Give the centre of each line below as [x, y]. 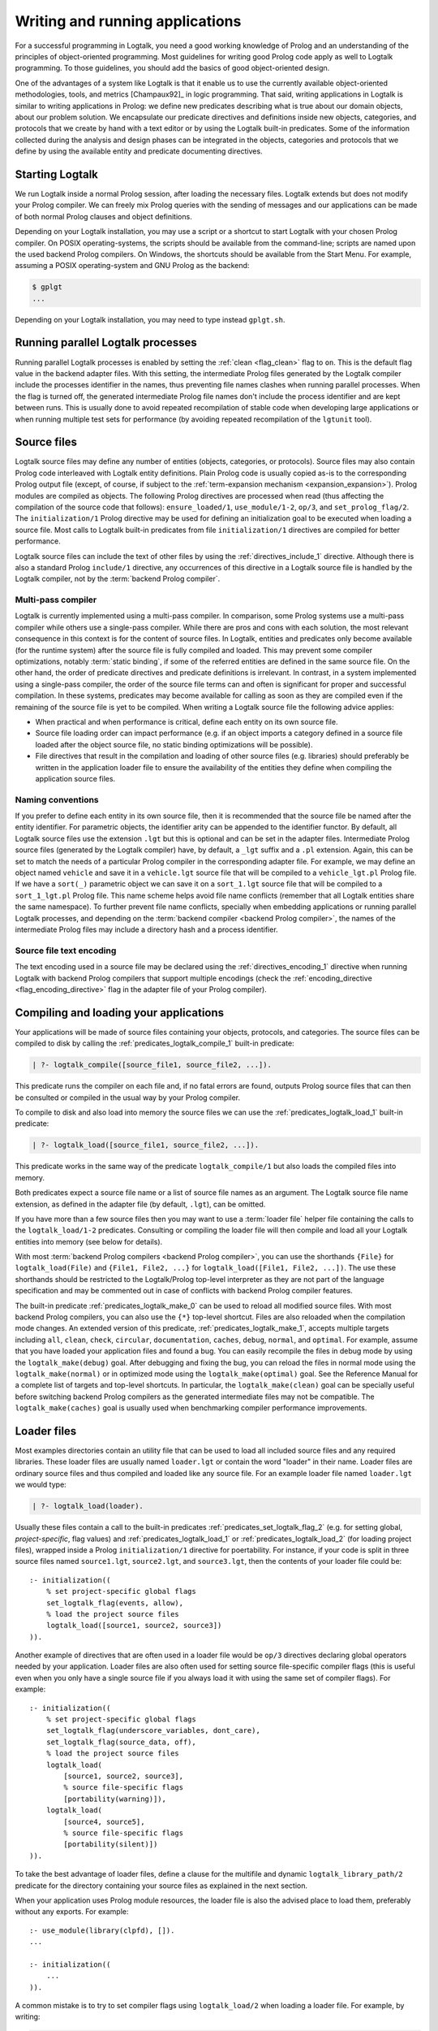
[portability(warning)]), [115, 1799]
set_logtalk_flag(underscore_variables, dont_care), [153, 1731]
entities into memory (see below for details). [89, 1241]
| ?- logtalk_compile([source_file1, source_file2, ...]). [152, 1065]
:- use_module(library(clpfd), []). [102, 1930]
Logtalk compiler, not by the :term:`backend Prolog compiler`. [118, 579]
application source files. [75, 778]
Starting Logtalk [57, 174]
